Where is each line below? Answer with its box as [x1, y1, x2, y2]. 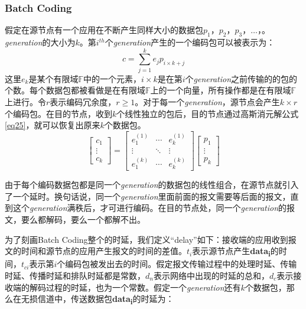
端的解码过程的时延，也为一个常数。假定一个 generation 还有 [12, 281, 241, 293]
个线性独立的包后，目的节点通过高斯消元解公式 [116, 107, 299, 119]
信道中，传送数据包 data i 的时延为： [37, 292, 174, 306]
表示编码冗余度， [50, 95, 116, 108]
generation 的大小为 [5, 36, 76, 48]
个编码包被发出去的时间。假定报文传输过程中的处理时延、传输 [57, 258, 297, 270]
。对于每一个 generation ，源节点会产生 [135, 95, 280, 108]
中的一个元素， [83, 72, 141, 84]
